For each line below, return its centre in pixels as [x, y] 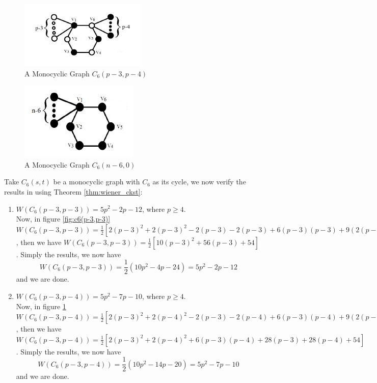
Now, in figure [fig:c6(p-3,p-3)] [63, 219]
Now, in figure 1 [41, 306]
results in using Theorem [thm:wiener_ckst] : [73, 191]
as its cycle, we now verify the [199, 182]
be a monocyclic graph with [97, 182]
